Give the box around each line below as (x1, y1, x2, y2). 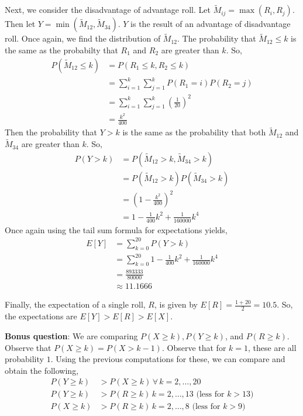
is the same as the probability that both (122, 126, 266, 138)
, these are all (248, 341, 297, 353)
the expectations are (5, 310, 77, 322)
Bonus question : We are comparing (5, 329, 138, 342)
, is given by (154, 298, 198, 311)
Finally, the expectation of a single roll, (5, 298, 146, 311)
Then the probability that (5, 126, 97, 138)
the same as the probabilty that (5, 44, 118, 56)
